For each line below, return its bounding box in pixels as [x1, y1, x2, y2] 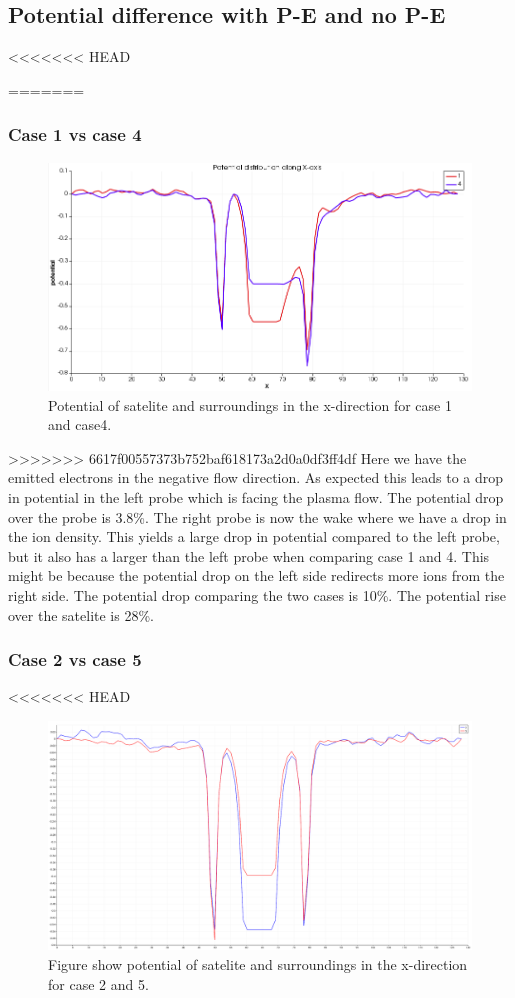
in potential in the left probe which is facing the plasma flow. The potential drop [8, 486, 504, 507]
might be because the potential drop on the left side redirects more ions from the [8, 565, 505, 586]
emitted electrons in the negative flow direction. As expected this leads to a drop [8, 467, 504, 488]
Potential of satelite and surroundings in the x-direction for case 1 [48, 394, 452, 415]
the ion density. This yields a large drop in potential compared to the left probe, [8, 526, 500, 547]
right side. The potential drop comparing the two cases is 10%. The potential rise [8, 584, 506, 605]
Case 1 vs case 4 [8, 122, 142, 147]
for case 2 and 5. [48, 973, 149, 994]
